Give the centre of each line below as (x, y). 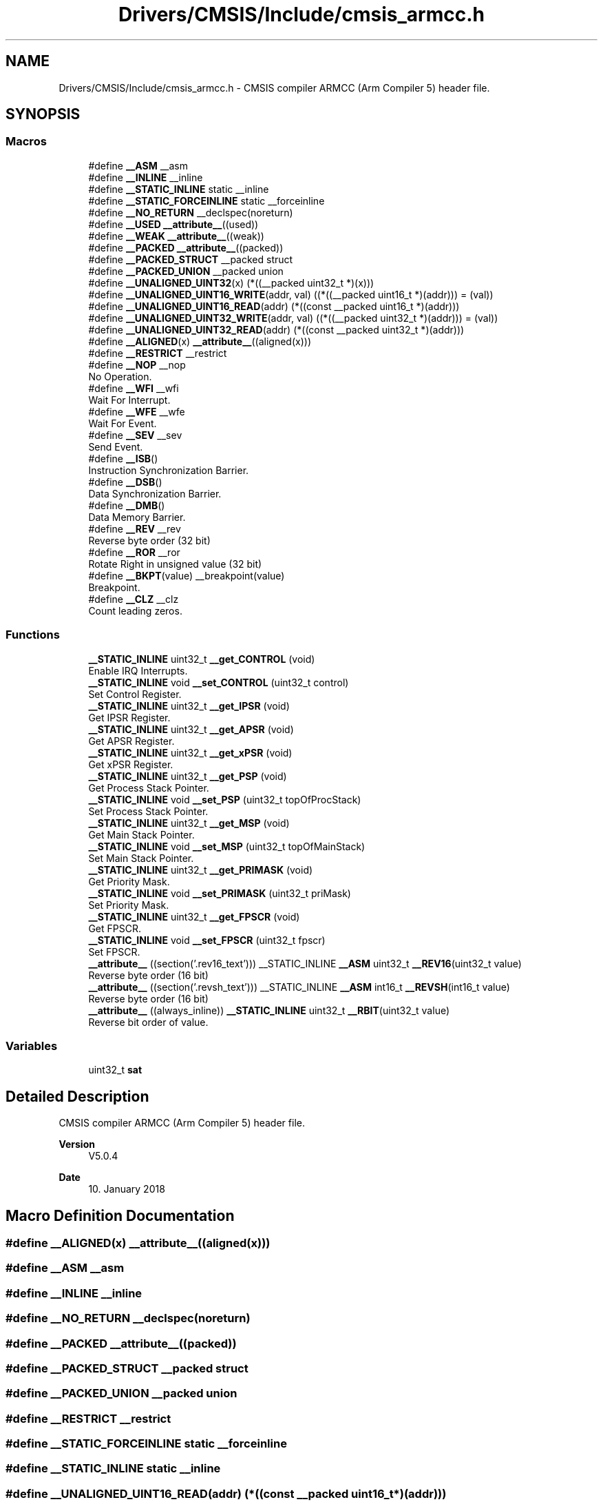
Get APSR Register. (131, 741)
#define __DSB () (125, 482)
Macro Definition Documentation (120, 1215)
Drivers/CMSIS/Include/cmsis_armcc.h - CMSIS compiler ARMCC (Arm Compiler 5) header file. (274, 88)
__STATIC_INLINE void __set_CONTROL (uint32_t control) (219, 682)
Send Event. (116, 446)
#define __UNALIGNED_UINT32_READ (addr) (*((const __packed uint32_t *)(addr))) (276, 329)
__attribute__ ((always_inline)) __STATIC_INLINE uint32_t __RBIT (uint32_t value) (269, 1010)
